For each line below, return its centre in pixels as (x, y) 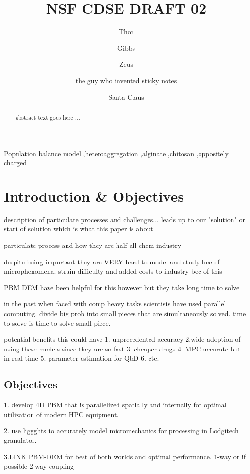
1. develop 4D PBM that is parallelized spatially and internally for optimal (115, 405)
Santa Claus (126, 97)
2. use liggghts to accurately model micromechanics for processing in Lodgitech (121, 430)
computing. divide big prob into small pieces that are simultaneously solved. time (125, 313)
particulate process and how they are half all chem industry (93, 245)
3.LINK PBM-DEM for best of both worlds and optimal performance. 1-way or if (125, 456)
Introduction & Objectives (94, 196)
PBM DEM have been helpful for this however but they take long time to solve (122, 287)
